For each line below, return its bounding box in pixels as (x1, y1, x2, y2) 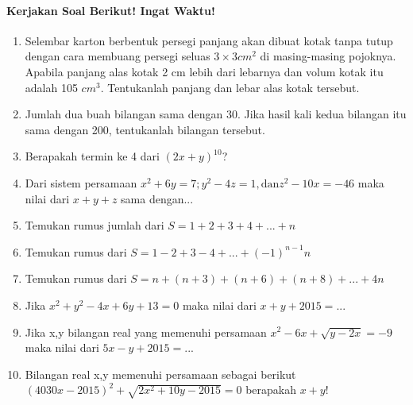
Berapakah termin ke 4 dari (25, 148, 160, 164)
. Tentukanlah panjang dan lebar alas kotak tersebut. (100, 79, 360, 95)
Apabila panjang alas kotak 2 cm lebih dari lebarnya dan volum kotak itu (25, 63, 384, 79)
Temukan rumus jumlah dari (25, 217, 164, 233)
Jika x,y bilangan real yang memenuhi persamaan (25, 323, 267, 340)
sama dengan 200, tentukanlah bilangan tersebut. (25, 121, 265, 137)
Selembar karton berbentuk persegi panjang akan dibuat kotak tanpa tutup (25, 32, 393, 48)
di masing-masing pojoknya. (260, 48, 396, 64)
